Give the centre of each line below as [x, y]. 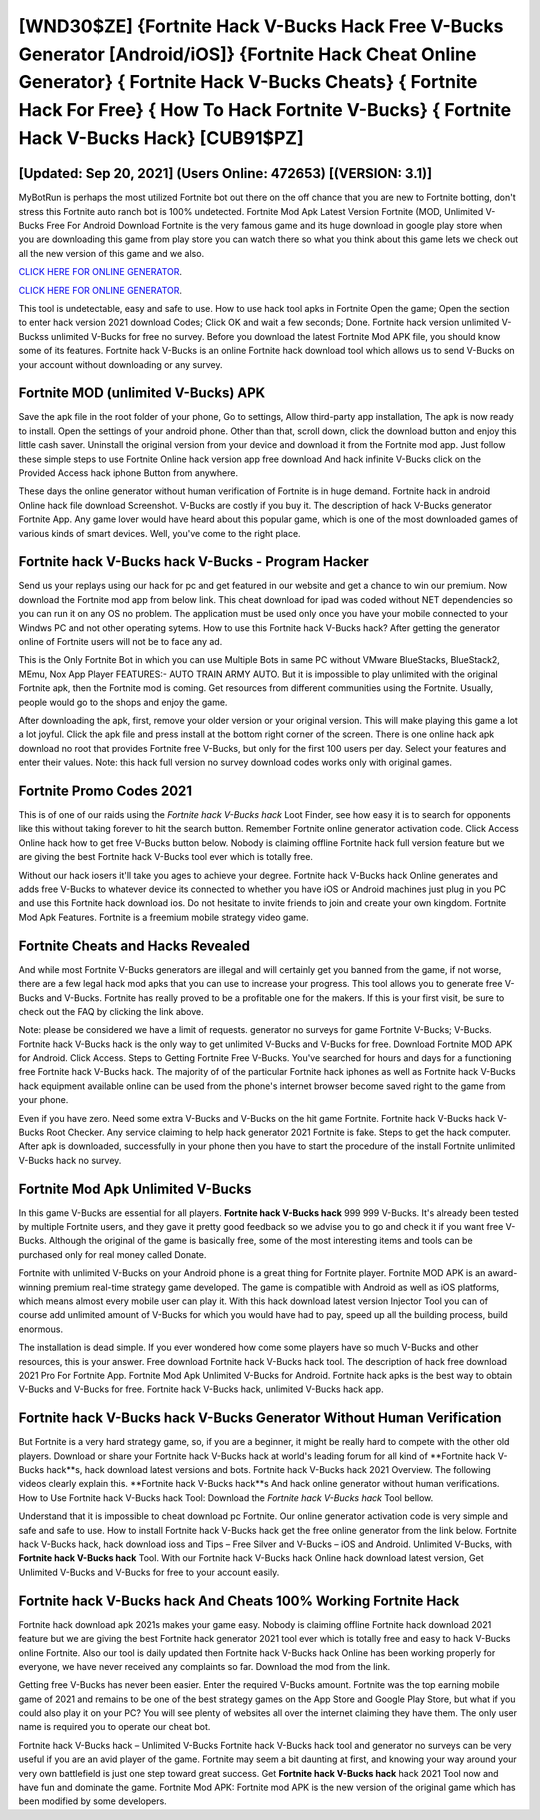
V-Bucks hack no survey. [70, 1160]
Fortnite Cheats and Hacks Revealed [134, 945]
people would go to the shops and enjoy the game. [123, 702]
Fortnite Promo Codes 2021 [105, 790]
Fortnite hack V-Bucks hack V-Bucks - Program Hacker [193, 561]
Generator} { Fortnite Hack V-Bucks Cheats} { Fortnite [248, 82]
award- [502, 1273]
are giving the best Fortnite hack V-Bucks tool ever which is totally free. [166, 857]
